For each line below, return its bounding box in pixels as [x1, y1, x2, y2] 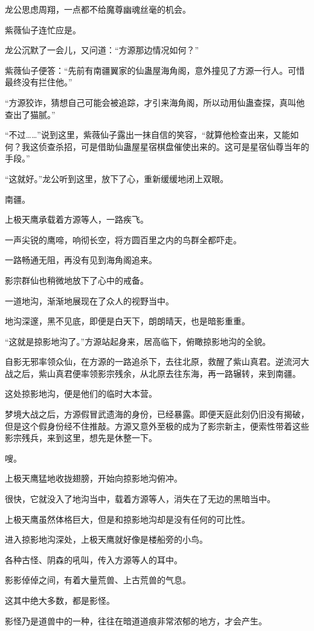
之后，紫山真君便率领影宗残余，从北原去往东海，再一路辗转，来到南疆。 [13, 367, 301, 379]
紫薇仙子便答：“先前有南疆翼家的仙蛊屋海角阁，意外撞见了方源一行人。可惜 [5, 64, 305, 76]
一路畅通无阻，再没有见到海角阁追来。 [5, 253, 157, 266]
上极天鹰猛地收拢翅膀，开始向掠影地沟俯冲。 [5, 472, 182, 485]
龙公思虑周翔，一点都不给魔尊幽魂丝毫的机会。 [5, 3, 191, 15]
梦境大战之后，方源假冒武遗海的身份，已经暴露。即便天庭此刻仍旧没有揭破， [5, 408, 309, 420]
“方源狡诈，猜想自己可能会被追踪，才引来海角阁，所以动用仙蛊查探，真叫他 [5, 96, 305, 108]
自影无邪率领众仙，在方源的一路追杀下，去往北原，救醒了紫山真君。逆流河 [5, 355, 301, 368]
